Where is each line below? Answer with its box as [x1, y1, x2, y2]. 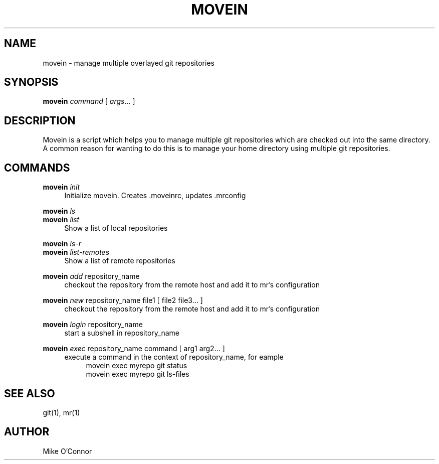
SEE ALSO [4, 387, 55, 400]
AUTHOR [4, 425, 50, 438]
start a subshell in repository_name [64, 329, 179, 338]
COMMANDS [4, 161, 70, 174]
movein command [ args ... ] [43, 97, 135, 106]
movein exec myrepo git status [86, 361, 187, 370]
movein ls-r [43, 239, 81, 248]
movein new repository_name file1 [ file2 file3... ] [43, 296, 203, 305]
